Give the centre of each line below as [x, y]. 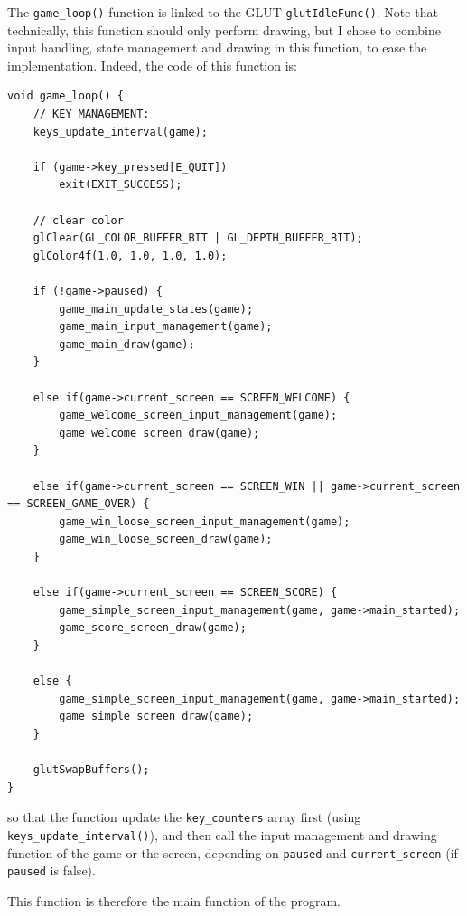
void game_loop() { [65, 96]
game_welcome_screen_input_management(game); [198, 416]
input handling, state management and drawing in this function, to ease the [217, 47]
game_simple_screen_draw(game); [156, 717]
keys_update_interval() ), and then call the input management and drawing [222, 834]
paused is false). [51, 870]
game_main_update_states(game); [156, 309]
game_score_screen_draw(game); [153, 628]
